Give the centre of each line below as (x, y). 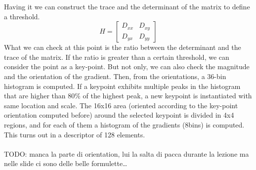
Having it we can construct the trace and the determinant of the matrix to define (127, 6)
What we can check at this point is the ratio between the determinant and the (123, 47)
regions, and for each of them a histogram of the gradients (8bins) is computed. (124, 124)
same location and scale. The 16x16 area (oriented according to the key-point (121, 105)
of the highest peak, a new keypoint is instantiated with (167, 96)
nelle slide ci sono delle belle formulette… (66, 163)
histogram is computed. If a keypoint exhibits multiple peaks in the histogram (122, 86)
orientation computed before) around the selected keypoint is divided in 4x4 (119, 115)
